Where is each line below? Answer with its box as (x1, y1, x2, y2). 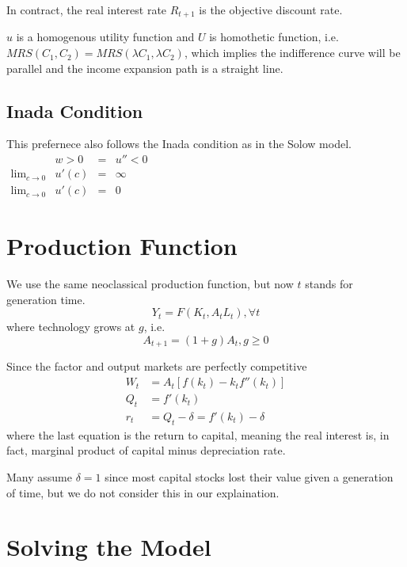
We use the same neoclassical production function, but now (6, 276, 294, 292)
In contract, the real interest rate (6, 2, 167, 17)
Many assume (6, 468, 72, 485)
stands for (305, 276, 353, 292)
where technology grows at (6, 318, 135, 335)
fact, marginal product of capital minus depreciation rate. (6, 442, 286, 459)
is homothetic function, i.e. (209, 29, 339, 45)
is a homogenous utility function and (16, 29, 195, 45)
